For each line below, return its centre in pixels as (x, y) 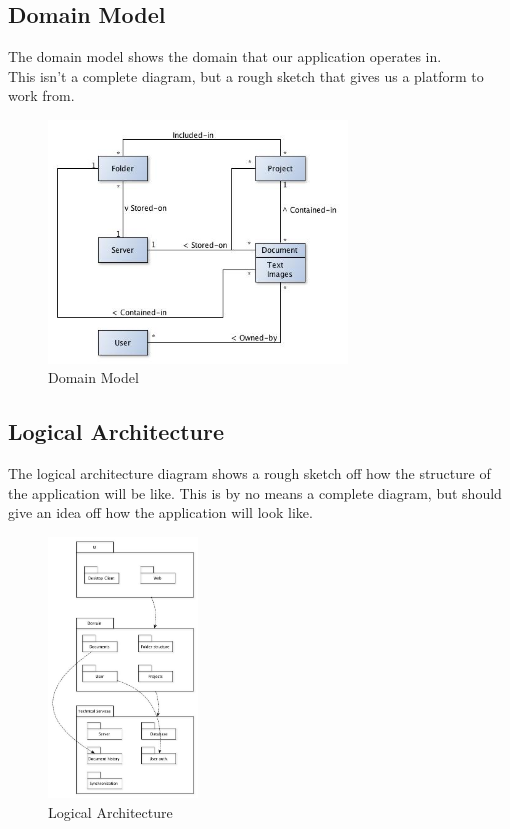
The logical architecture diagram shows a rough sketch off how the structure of (249, 473)
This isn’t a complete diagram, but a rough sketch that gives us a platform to (246, 75)
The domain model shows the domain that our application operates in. (225, 56)
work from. (41, 95)
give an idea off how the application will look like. (160, 512)
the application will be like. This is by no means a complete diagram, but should (255, 492)
